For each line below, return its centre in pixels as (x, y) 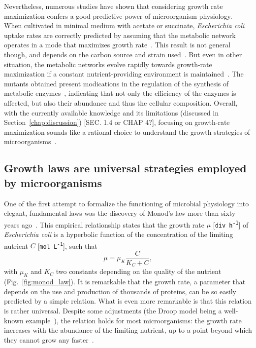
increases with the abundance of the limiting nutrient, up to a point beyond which (128, 330)
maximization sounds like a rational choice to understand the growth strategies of (127, 132)
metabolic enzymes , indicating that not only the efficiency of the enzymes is (120, 93)
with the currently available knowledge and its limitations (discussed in (112, 112)
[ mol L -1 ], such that (67, 246)
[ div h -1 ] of (231, 224)
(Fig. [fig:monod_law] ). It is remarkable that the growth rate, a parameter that (125, 282)
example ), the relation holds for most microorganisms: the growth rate (134, 320)
